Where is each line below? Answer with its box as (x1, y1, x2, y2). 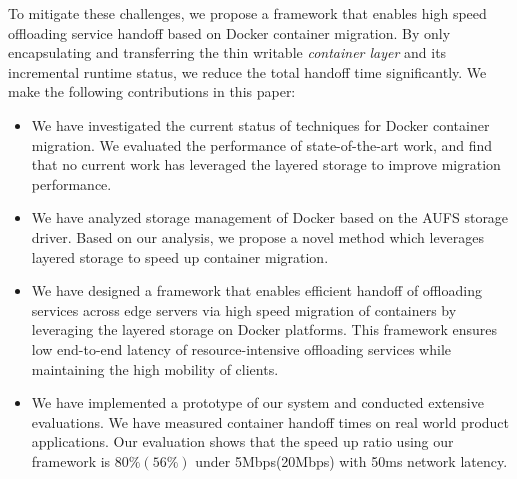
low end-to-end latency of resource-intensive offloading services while (31, 338, 452, 359)
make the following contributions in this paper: (8, 81, 296, 102)
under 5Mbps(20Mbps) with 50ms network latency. (195, 450, 508, 471)
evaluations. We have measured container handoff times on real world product (31, 411, 509, 432)
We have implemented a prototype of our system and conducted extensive (31, 392, 484, 413)
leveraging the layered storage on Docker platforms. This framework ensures (31, 319, 497, 340)
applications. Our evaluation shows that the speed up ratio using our (31, 431, 454, 452)
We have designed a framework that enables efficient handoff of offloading (31, 280, 482, 301)
